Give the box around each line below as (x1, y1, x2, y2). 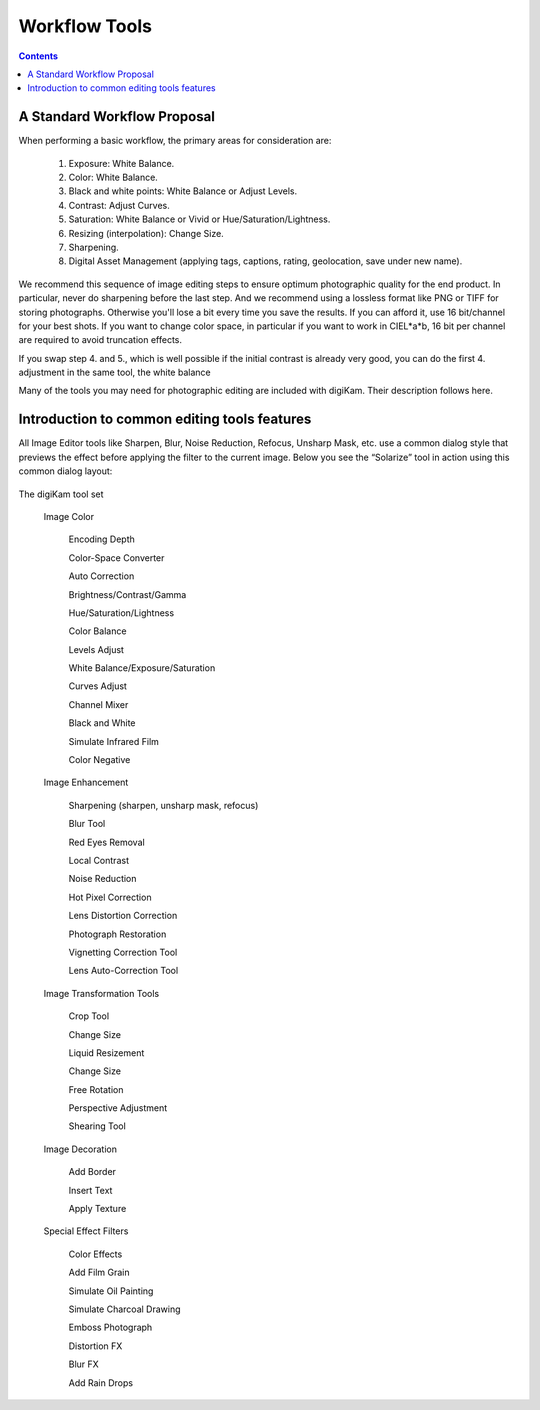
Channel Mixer (68, 698, 129, 710)
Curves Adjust (68, 680, 127, 692)
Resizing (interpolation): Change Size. (68, 227, 224, 239)
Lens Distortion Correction (68, 910, 178, 922)
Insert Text (68, 1184, 113, 1196)
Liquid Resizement (68, 1046, 145, 1059)
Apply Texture (68, 1203, 127, 1215)
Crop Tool (68, 1010, 110, 1022)
